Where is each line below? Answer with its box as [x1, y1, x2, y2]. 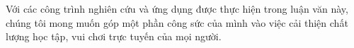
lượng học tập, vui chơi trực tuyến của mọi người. [6, 29, 222, 44]
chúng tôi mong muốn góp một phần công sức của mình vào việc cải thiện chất [6, 15, 348, 30]
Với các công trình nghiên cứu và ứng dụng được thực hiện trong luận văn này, [6, 1, 348, 16]
